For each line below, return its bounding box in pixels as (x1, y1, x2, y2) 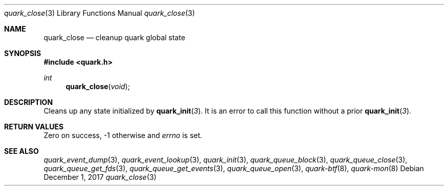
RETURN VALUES (4, 122, 64, 131)
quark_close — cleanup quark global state (43, 33, 186, 42)
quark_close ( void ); (65, 82, 130, 91)
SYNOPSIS (4, 49, 41, 58)
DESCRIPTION (4, 98, 53, 106)
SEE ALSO (4, 147, 39, 155)
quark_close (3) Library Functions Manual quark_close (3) (4, 9, 195, 17)
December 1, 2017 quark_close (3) (43, 173, 156, 181)
